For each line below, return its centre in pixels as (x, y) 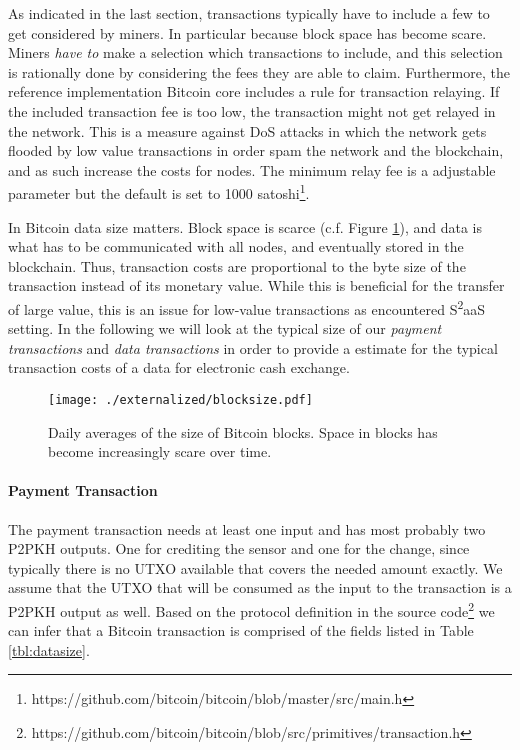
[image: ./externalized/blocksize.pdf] (180, 400)
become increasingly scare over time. (160, 451)
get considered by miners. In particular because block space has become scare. (247, 32)
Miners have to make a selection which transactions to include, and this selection (255, 52)
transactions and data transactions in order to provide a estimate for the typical (253, 347)
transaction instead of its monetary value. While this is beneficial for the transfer (256, 285)
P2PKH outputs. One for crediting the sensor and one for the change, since (239, 548)
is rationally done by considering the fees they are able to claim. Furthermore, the (259, 71)
